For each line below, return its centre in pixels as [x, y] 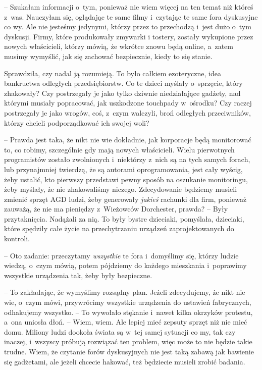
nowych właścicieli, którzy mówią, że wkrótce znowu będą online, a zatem [119, 46]
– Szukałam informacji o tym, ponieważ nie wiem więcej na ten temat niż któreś [129, 7]
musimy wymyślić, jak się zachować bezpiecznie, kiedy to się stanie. [108, 56]
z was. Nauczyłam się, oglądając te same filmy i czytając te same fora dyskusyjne [131, 16]
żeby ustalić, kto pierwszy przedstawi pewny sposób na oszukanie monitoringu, [126, 179]
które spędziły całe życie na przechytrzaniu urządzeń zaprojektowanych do [119, 228]
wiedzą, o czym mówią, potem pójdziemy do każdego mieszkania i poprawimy [125, 265]
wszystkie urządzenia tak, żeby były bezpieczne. [78, 275]
